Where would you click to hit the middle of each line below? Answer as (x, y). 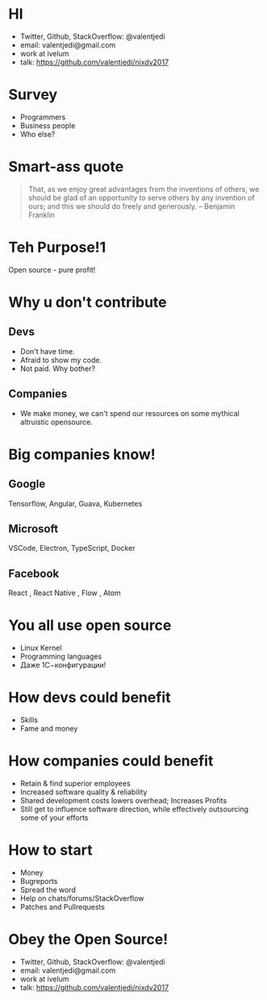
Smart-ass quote (66, 167)
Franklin (41, 215)
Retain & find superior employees (75, 783)
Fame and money (49, 729)
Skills (29, 720)
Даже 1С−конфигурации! (63, 665)
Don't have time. (47, 351)
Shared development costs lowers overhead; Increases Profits (123, 800)
